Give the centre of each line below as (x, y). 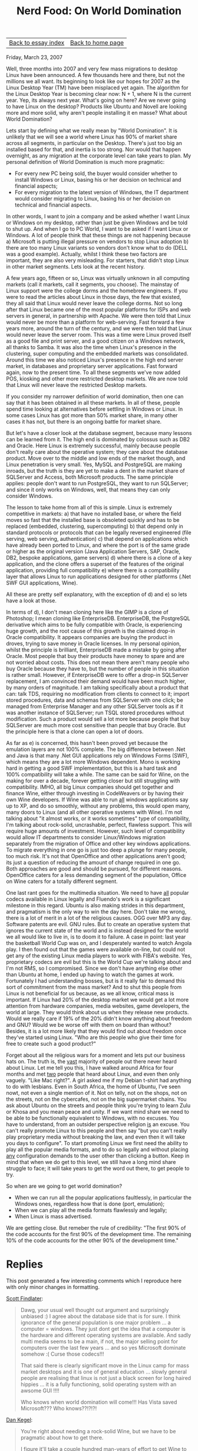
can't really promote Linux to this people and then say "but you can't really (97, 1131)
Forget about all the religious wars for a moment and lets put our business (96, 1055)
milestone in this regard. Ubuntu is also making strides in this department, (95, 905)
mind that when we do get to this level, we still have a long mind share (91, 1162)
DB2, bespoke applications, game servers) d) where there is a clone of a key (99, 558)
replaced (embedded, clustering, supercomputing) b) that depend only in (95, 526)
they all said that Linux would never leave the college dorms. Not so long (94, 304)
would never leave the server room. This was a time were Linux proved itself (99, 335)
